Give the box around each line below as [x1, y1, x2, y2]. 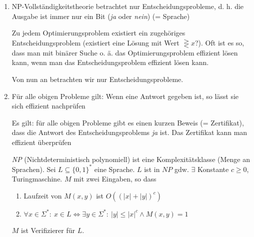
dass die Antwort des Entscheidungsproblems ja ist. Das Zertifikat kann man [11, 127, 247, 137]
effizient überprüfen [11, 136, 71, 147]
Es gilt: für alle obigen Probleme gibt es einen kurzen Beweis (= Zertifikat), [11, 117, 244, 127]
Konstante [197, 163, 229, 174]
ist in [144, 163, 160, 174]
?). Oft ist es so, [195, 37, 244, 47]
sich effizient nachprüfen [11, 100, 85, 111]
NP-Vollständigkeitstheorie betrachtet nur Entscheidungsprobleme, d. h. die [11, 1, 244, 11]
